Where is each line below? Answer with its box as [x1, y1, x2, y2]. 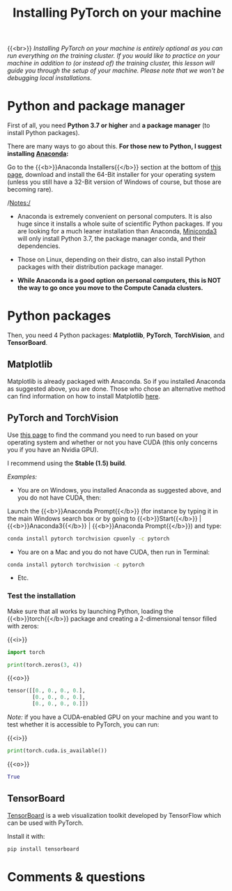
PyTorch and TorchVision [7, 412, 119, 424]
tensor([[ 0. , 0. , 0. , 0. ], [7, 688, 86, 695]
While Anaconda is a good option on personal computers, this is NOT [17, 277, 222, 285]
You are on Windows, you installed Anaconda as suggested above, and [17, 486, 222, 494]
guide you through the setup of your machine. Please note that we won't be [7, 66, 225, 75]
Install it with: [7, 832, 45, 840]
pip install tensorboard [7, 845, 79, 853]
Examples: [7, 472, 38, 481]
